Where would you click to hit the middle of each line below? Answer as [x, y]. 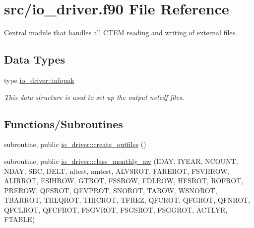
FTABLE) [20, 219]
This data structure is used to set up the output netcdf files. [94, 97]
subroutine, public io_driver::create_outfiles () [75, 144]
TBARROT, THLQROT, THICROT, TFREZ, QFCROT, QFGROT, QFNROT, [127, 200]
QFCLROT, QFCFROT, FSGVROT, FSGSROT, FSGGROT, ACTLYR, [116, 209]
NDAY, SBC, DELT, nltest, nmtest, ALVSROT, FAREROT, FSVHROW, [117, 171]
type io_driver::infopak [39, 80]
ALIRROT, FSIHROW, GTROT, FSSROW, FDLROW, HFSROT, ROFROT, [124, 181]
